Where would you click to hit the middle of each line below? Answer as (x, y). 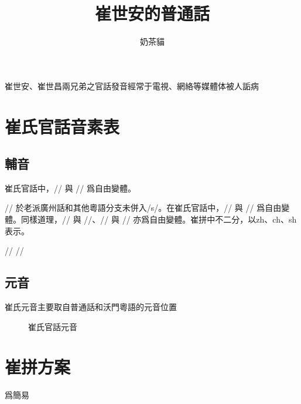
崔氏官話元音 (53, 326)
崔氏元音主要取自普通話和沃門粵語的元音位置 (91, 307)
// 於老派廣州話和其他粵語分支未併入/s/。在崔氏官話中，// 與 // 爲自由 (143, 208)
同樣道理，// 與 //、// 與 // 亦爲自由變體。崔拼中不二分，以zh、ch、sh (159, 219)
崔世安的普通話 (152, 13)
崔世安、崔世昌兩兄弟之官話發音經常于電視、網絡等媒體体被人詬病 (132, 85)
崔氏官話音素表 (62, 126)
